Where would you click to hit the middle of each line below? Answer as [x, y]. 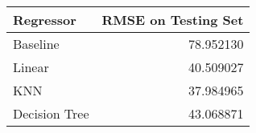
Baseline [36, 44]
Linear [31, 67]
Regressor [45, 20]
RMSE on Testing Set [173, 20]
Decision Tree [51, 113]
